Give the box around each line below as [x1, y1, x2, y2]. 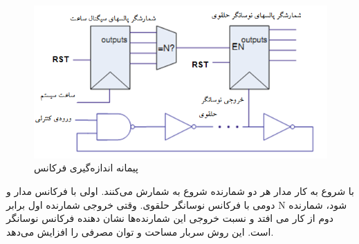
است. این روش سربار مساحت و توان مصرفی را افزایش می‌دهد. [6, 224, 274, 238]
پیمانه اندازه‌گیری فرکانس [34, 160, 138, 175]
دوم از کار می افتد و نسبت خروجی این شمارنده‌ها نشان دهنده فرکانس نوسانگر [6, 211, 334, 225]
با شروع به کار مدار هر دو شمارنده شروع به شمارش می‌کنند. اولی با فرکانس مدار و [6, 183, 354, 198]
